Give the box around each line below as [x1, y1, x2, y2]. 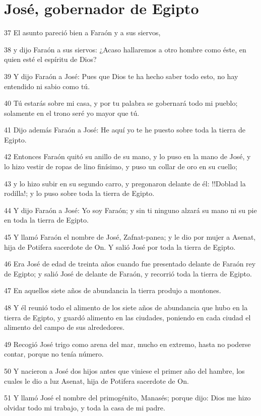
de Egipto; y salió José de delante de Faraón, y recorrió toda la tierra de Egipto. [4, 268, 252, 279]
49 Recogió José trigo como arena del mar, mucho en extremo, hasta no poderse [4, 338, 251, 349]
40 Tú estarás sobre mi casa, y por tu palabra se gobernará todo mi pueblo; [4, 98, 238, 108]
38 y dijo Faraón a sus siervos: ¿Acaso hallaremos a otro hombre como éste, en [4, 44, 246, 54]
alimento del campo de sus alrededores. [4, 322, 125, 332]
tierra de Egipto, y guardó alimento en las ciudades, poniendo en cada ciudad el [4, 312, 251, 322]
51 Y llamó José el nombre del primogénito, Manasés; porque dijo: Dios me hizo [4, 392, 251, 403]
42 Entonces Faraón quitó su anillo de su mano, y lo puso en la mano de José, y [4, 151, 251, 162]
